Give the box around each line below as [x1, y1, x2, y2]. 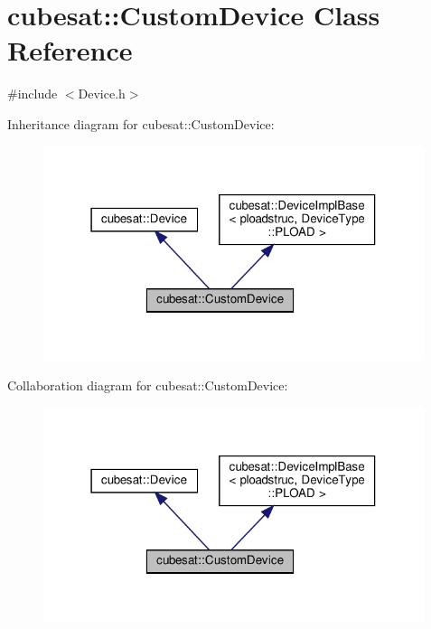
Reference [7, 32, 133, 69]
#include [7, 84, 58, 103]
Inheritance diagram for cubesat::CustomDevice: [7, 114, 275, 133]
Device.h [78, 84, 126, 103]
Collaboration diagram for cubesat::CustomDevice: [7, 376, 288, 395]
